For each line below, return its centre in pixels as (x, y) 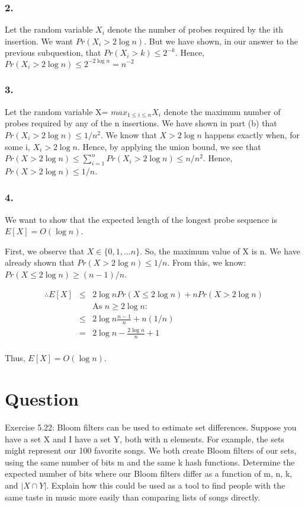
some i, (17, 146)
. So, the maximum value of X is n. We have (220, 251)
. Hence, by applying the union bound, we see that (169, 146)
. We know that (129, 134)
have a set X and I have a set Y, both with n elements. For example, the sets (145, 439)
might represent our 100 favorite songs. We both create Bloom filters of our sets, (151, 450)
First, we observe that (45, 251)
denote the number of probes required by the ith (195, 29)
